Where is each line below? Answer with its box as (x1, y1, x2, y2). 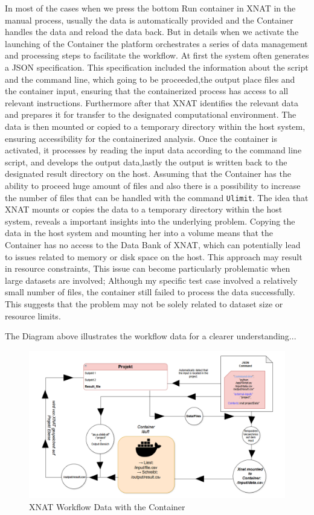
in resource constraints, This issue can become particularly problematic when (5, 262, 290, 275)
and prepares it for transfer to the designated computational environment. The (5, 108, 296, 121)
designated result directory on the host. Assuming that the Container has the (5, 167, 291, 180)
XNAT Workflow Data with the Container (29, 500, 185, 513)
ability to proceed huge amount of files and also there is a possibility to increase (5, 179, 301, 191)
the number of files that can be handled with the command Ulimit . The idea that (5, 191, 309, 203)
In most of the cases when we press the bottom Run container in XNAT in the (5, 2, 296, 14)
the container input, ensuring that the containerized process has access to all (5, 85, 289, 97)
